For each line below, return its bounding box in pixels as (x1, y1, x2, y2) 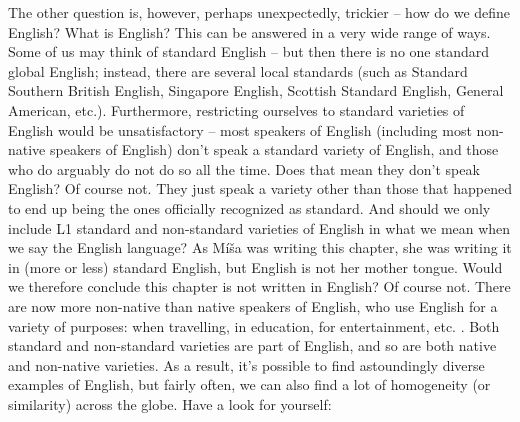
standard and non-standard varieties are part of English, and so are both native (8, 335, 497, 356)
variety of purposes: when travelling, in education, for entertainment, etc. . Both (8, 315, 500, 336)
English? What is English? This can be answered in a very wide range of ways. (8, 21, 491, 42)
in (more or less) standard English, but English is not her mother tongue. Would (8, 256, 503, 277)
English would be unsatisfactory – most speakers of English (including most (8, 119, 472, 140)
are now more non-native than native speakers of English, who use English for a (8, 295, 498, 316)
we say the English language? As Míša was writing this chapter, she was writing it (8, 237, 512, 258)
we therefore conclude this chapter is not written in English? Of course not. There (8, 276, 511, 297)
